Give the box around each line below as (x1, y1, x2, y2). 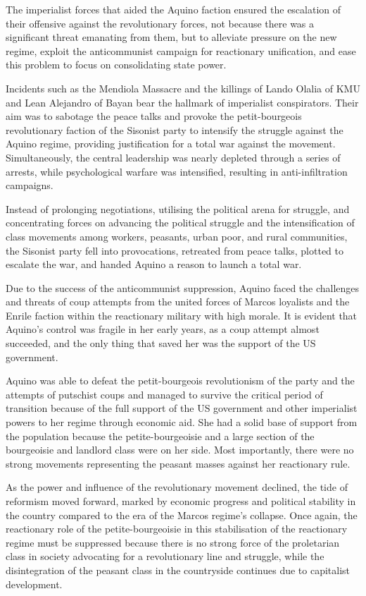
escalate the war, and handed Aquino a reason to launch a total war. (6, 257, 302, 272)
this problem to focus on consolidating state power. (6, 57, 227, 72)
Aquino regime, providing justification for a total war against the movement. (6, 136, 336, 151)
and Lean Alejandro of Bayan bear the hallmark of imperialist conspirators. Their (6, 95, 359, 109)
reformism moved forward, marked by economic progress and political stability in (6, 494, 356, 508)
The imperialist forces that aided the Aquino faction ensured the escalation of (6, 2, 341, 16)
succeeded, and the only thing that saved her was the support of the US (6, 336, 316, 351)
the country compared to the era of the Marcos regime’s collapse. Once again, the (6, 507, 358, 522)
